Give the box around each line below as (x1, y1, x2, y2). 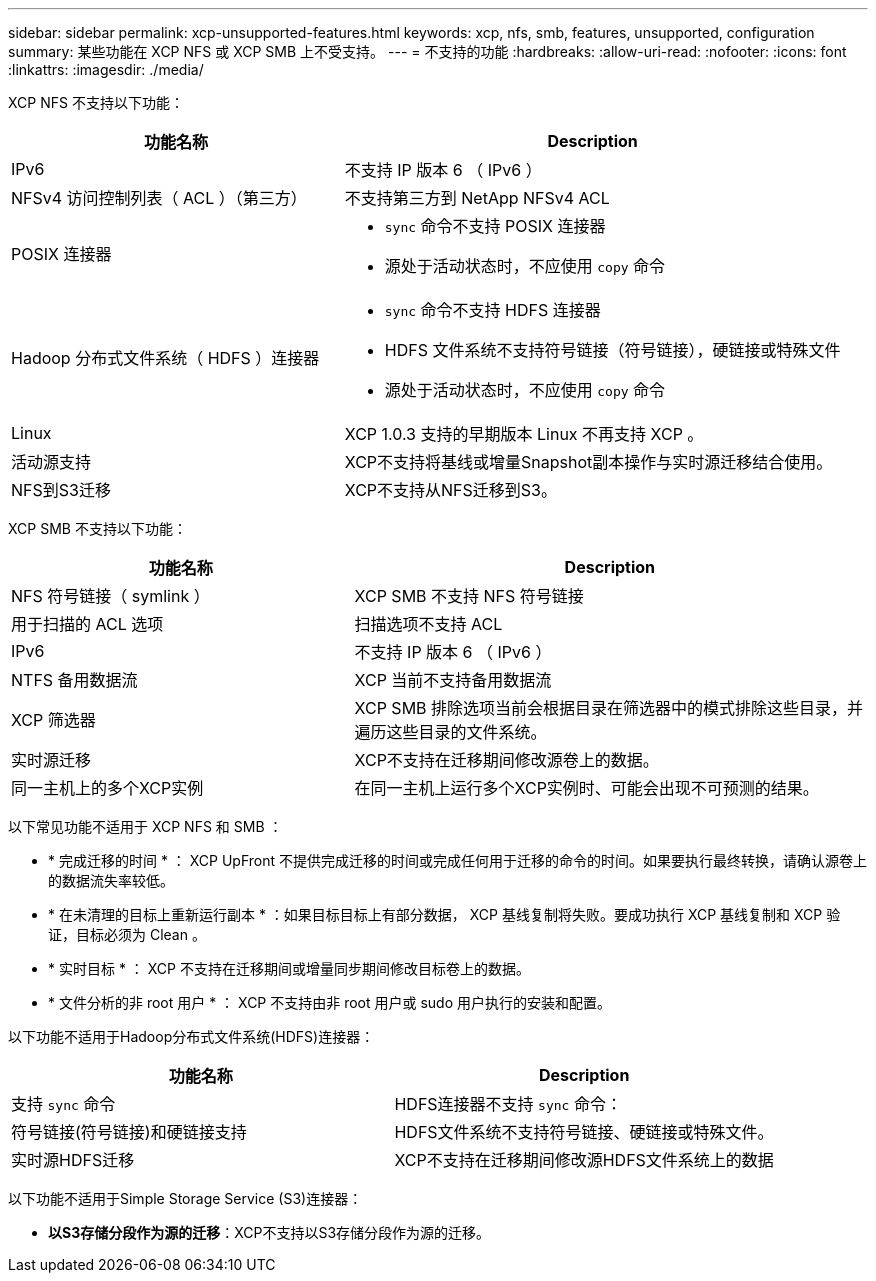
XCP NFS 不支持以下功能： (8, 94, 184, 111)
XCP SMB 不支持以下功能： (8, 520, 187, 537)
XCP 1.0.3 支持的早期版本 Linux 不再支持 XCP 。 (344, 424, 704, 444)
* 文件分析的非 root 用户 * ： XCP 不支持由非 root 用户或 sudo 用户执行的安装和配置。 (48, 994, 612, 1011)
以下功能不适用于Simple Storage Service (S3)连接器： (8, 1190, 363, 1207)
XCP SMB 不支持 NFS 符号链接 (354, 586, 584, 606)
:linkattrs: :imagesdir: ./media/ (8, 61, 204, 78)
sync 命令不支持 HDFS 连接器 (384, 300, 601, 320)
